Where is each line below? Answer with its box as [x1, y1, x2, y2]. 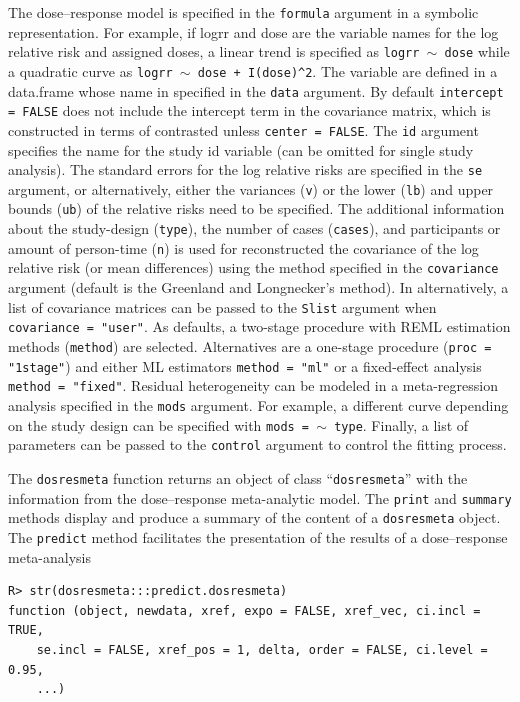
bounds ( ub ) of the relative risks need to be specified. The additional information [8, 198, 505, 219]
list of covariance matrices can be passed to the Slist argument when [8, 296, 437, 317]
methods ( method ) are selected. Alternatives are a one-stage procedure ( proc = [8, 335, 492, 356]
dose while [444, 41, 510, 62]
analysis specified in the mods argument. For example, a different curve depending [8, 394, 509, 415]
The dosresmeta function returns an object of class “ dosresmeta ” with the [8, 467, 468, 488]
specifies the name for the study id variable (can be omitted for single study [8, 139, 474, 160]
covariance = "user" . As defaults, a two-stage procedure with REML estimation [8, 316, 511, 337]
